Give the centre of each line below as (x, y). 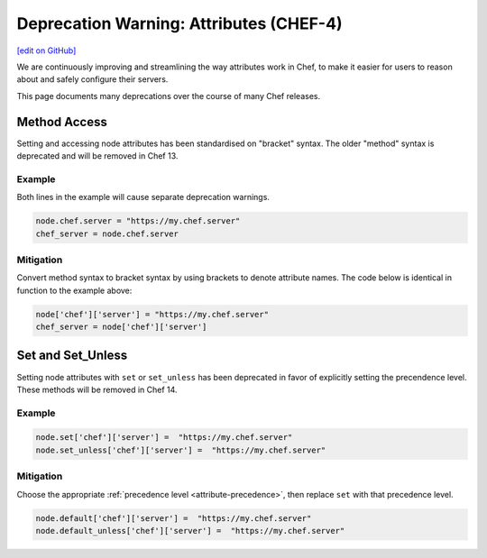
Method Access (62, 122)
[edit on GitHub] (46, 50)
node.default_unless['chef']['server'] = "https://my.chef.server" (190, 531)
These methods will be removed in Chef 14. (97, 389)
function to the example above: (74, 290)
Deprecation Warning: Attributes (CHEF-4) (179, 23)
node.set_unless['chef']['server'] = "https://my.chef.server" (181, 450)
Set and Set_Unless (72, 356)
